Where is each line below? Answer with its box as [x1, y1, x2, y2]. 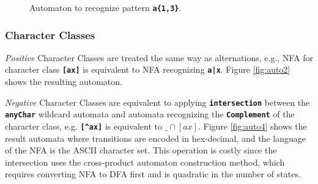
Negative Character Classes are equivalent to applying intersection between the [5, 95, 310, 108]
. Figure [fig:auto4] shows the [198, 120, 307, 133]
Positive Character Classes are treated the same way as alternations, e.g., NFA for [5, 51, 313, 64]
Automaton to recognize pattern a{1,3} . [29, 1, 182, 13]
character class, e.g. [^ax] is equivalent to [5, 120, 162, 133]
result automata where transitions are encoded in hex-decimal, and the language [5, 131, 306, 144]
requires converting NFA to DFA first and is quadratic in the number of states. [5, 167, 301, 180]
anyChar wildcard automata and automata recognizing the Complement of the [5, 108, 295, 120]
